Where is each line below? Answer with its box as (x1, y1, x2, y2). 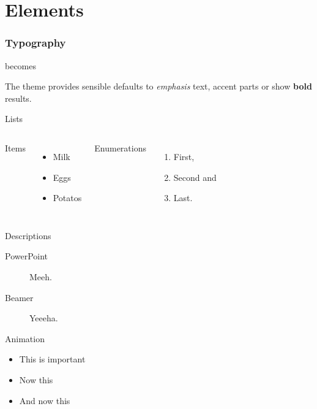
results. (5, 91, 32, 104)
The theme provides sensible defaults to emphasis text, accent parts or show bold (5, 80, 312, 93)
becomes (5, 59, 37, 72)
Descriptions (5, 229, 51, 242)
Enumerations (94, 141, 146, 154)
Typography (5, 35, 66, 50)
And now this (19, 394, 70, 407)
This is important (19, 353, 86, 365)
